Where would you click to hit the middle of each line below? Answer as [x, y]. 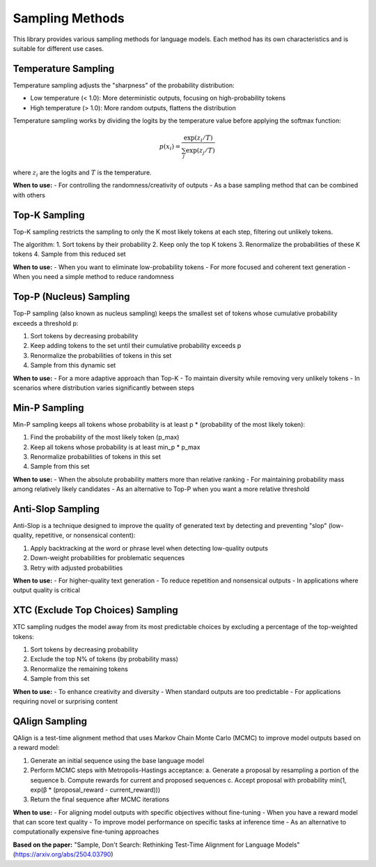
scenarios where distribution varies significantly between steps [104, 388]
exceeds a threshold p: [46, 323]
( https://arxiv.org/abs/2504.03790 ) [63, 854]
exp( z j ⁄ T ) [200, 151]
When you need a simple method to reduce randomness [93, 277]
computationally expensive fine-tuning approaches [86, 832]
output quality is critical [46, 590]
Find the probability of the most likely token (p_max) [105, 437]
